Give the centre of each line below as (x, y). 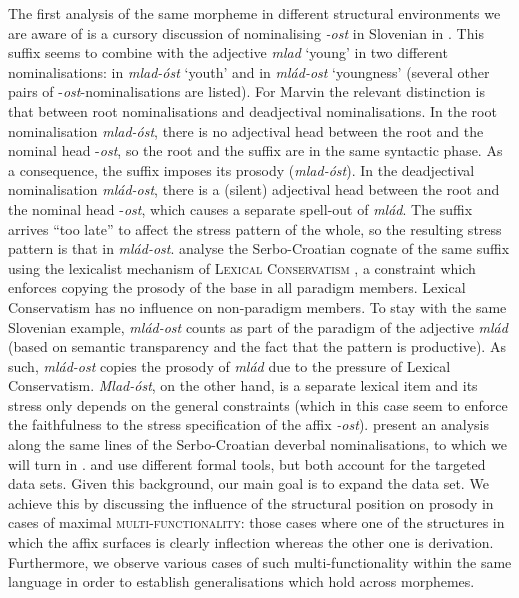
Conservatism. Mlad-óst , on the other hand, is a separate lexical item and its (243, 385)
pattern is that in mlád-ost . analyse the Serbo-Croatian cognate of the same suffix (259, 248)
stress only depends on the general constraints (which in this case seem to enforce (258, 404)
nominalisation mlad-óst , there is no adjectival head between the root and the (246, 130)
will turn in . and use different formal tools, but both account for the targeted (247, 463)
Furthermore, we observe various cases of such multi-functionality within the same (260, 561)
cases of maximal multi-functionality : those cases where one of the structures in (256, 522)
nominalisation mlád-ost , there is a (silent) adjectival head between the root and (254, 189)
